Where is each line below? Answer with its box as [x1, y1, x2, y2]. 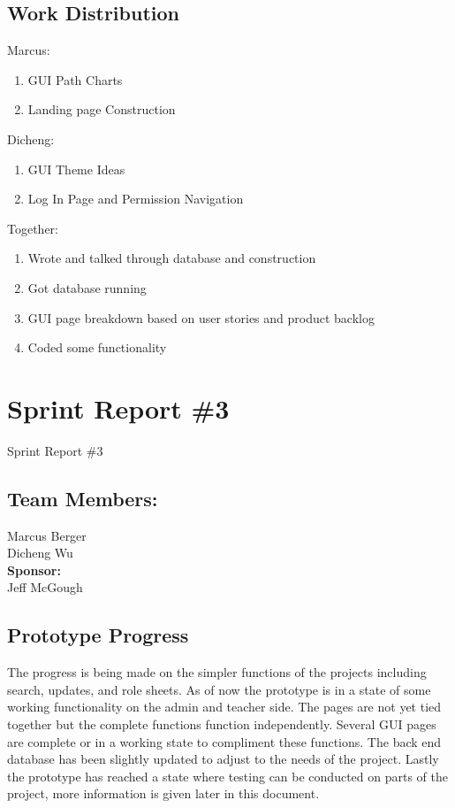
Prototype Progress [7, 621, 189, 649]
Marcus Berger [7, 526, 87, 544]
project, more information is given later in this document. [7, 784, 320, 803]
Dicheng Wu [7, 543, 73, 562]
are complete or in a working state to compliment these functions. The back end [7, 732, 442, 750]
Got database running [27, 278, 147, 296]
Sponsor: [7, 560, 61, 579]
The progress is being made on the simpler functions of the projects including [7, 663, 427, 681]
